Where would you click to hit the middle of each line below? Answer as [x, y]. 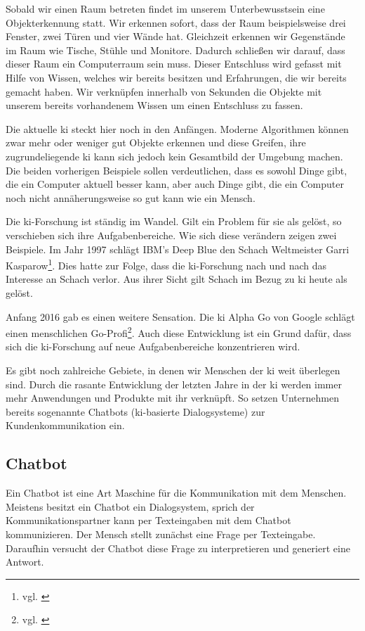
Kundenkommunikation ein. [65, 425]
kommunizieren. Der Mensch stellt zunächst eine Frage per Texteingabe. [161, 534]
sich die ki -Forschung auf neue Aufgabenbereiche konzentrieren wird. [153, 346]
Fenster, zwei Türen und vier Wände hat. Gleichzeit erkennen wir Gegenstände [175, 36]
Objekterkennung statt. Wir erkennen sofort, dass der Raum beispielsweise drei [176, 22]
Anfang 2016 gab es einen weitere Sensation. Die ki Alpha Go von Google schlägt [180, 316]
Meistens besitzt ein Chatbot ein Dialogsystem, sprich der [130, 506]
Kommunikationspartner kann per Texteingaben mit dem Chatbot [148, 520]
